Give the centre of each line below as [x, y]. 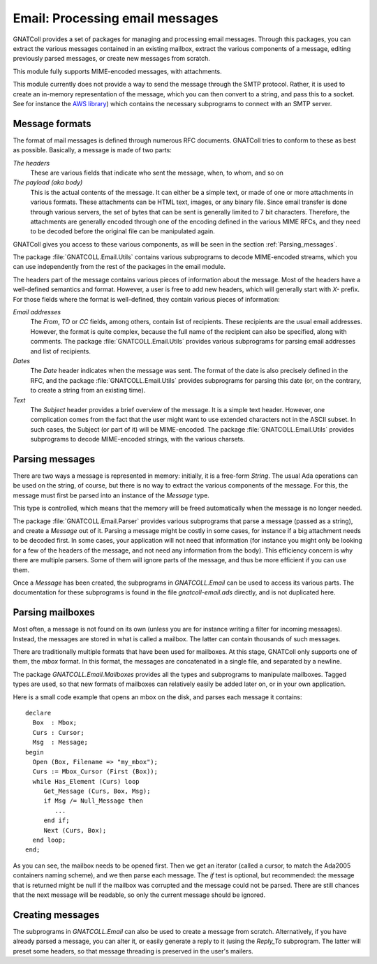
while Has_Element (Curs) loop [86, 781]
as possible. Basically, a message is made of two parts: [93, 150]
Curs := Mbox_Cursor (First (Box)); [95, 772]
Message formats [52, 123]
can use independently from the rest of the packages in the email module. [119, 267]
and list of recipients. [60, 351]
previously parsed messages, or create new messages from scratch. [112, 59]
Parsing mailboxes [54, 612]
